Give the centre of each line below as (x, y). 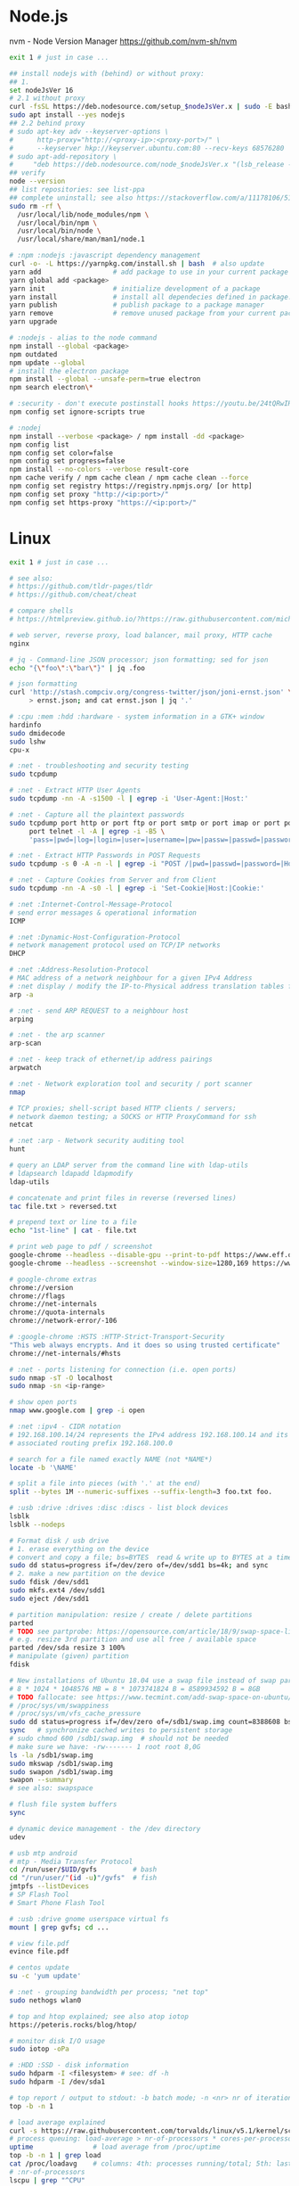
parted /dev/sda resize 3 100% (67, 1648)
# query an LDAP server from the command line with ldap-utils (129, 1165)
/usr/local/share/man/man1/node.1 (81, 239)
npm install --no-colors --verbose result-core (99, 470)
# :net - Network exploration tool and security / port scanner (131, 1084)
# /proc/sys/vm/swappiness (59, 1705)
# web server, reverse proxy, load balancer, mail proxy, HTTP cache (141, 635)
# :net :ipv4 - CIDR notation (65, 1426)
